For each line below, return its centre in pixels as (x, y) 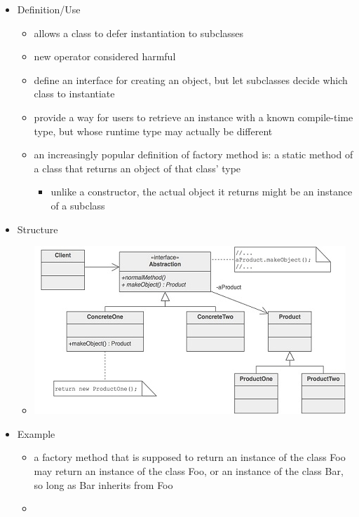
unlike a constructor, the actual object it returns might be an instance (202, 192)
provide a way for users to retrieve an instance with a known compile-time (194, 117)
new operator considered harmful (105, 56)
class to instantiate (74, 94)
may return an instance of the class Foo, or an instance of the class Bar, (189, 470)
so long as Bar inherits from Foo (103, 484)
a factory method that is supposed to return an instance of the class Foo (190, 457)
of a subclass (78, 205)
